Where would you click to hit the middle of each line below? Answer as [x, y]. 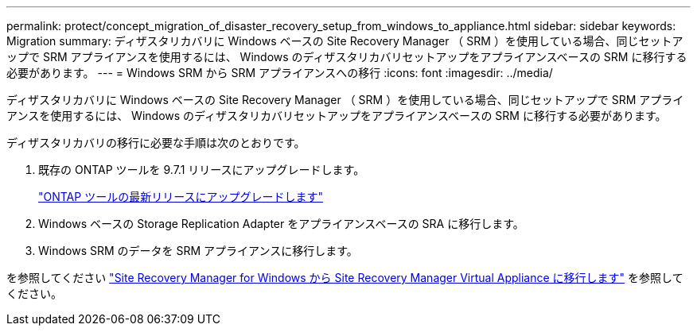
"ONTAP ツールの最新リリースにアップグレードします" [181, 197]
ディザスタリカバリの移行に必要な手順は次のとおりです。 [156, 143]
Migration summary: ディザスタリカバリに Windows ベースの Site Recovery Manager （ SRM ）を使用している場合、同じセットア [345, 41]
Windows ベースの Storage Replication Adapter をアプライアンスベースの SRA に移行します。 [281, 224]
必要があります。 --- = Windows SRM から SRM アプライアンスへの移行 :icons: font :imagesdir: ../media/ [280, 73]
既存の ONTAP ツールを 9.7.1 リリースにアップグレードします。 [202, 170]
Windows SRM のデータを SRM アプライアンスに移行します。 [198, 251]
